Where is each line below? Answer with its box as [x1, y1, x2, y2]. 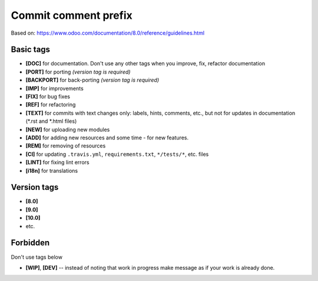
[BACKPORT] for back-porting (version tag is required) [25, 76, 159, 83]
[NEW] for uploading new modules [25, 126, 110, 133]
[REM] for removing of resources [25, 142, 106, 149]
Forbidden [11, 238, 50, 248]
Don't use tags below [11, 253, 63, 260]
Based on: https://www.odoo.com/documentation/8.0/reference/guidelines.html [11, 29, 205, 36]
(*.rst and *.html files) [25, 118, 77, 125]
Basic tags [11, 45, 50, 55]
